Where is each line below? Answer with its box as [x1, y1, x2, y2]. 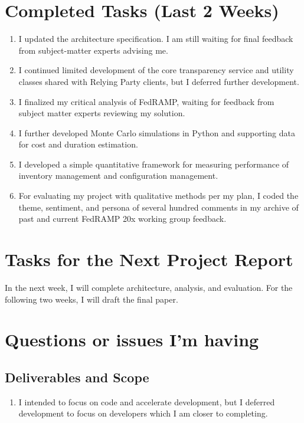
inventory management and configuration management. [18, 169, 218, 182]
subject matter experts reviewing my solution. [18, 107, 185, 119]
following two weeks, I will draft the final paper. [5, 293, 178, 305]
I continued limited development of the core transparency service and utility [18, 64, 294, 76]
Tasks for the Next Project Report [5, 247, 293, 271]
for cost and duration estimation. [18, 138, 138, 150]
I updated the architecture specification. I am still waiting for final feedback [18, 32, 293, 45]
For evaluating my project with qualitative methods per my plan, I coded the [18, 189, 299, 202]
